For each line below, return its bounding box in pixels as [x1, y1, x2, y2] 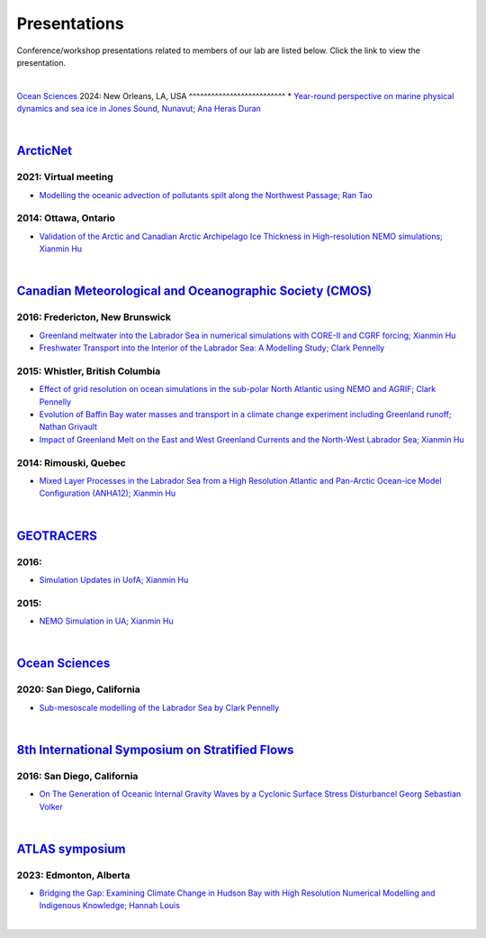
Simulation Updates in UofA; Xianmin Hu [39, 574, 189, 585]
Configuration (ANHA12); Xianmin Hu [39, 487, 176, 499]
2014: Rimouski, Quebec [16, 456, 126, 469]
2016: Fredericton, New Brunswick [16, 311, 171, 323]
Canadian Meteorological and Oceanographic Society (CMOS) [16, 284, 373, 299]
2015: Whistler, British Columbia [16, 365, 161, 378]
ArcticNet [16, 143, 73, 159]
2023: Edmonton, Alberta [16, 869, 130, 881]
